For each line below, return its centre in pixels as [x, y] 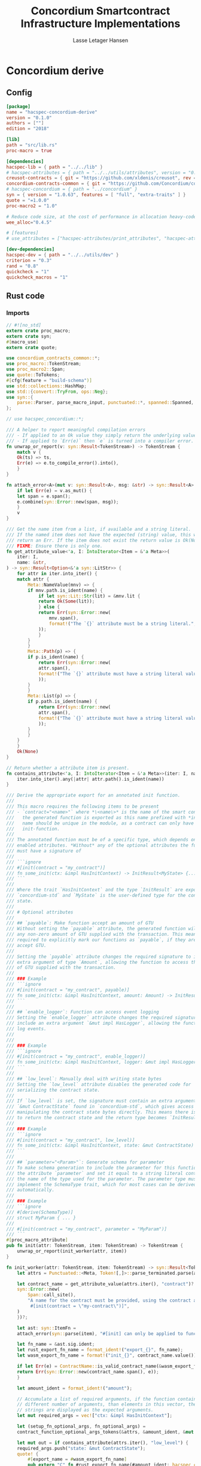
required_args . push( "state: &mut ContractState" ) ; [81, 1448]
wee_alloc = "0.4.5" [29, 222]
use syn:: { [20, 397]
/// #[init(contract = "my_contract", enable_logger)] [76, 1056]
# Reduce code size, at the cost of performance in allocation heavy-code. [103, 216]
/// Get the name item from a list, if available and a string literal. [99, 529]
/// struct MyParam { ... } [41, 1218]
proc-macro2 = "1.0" [32, 206]
